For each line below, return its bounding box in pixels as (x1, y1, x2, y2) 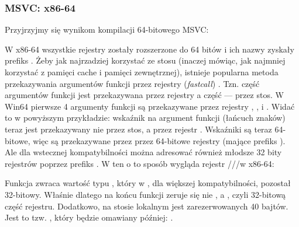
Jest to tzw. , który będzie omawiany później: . (5, 211, 173, 223)
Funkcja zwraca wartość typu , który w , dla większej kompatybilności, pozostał (5, 177, 291, 189)
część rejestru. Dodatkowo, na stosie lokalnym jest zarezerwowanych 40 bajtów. (5, 200, 288, 212)
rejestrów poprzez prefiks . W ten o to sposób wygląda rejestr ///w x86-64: (5, 157, 274, 169)
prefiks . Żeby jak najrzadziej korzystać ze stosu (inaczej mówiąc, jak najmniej (5, 54, 286, 67)
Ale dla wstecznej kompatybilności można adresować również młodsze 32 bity (5, 146, 282, 158)
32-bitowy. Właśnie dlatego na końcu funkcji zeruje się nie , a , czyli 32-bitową (5, 188, 286, 200)
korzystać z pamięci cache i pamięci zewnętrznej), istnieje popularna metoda (5, 66, 279, 78)
